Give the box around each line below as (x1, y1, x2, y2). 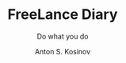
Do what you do (36, 31, 89, 41)
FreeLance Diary (7, 6, 118, 24)
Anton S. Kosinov (34, 46, 91, 56)
